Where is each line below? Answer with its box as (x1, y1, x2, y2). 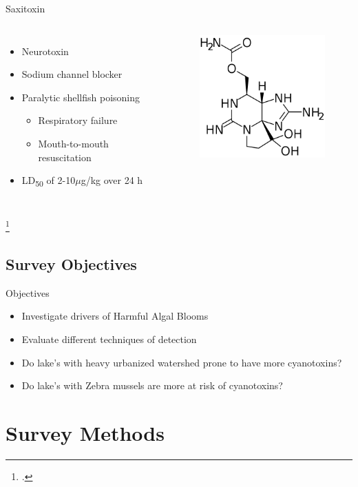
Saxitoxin (6, 1, 45, 15)
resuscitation (38, 149, 92, 164)
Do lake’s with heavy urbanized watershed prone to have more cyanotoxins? (21, 355, 342, 369)
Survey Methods (6, 418, 165, 446)
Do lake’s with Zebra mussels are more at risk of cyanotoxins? (21, 378, 283, 393)
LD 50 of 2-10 (21, 173, 76, 189)
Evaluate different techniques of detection (21, 331, 197, 346)
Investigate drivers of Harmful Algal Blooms (21, 309, 209, 323)
